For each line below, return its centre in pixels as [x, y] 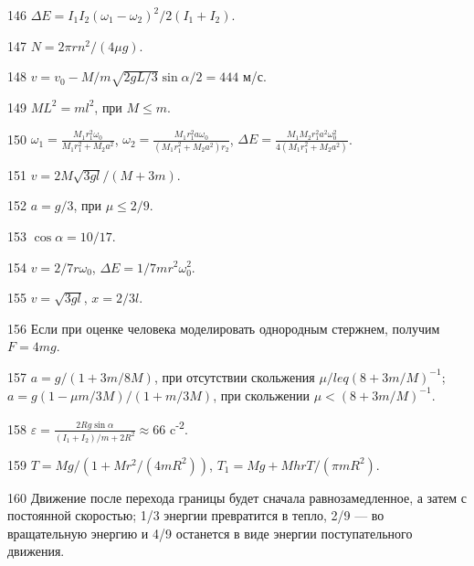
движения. [36, 551]
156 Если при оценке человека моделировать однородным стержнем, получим [224, 328]
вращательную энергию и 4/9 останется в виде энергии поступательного [210, 533]
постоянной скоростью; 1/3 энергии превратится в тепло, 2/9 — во [196, 515]
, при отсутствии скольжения [234, 376]
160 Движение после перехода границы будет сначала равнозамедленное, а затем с [237, 497]
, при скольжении [262, 395]
